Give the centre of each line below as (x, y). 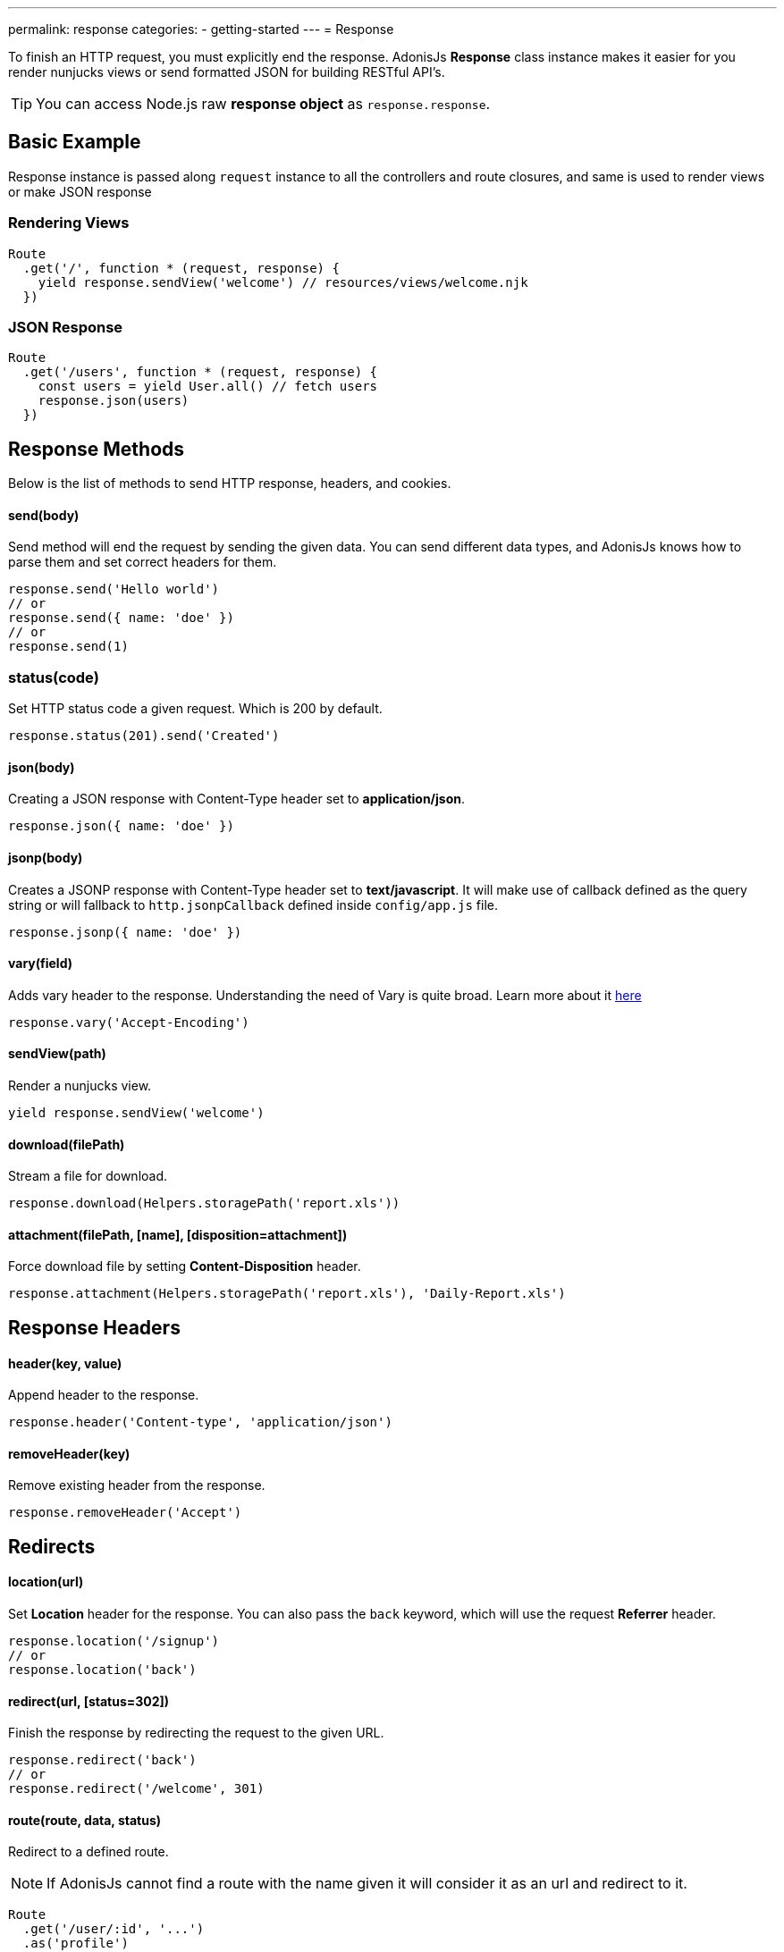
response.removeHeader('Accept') (125, 1513)
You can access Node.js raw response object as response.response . (263, 104)
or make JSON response (80, 191)
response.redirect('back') (102, 1760)
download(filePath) (67, 1144)
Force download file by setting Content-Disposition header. (185, 1266)
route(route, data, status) (85, 1820)
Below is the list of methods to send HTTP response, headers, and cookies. (230, 484)
